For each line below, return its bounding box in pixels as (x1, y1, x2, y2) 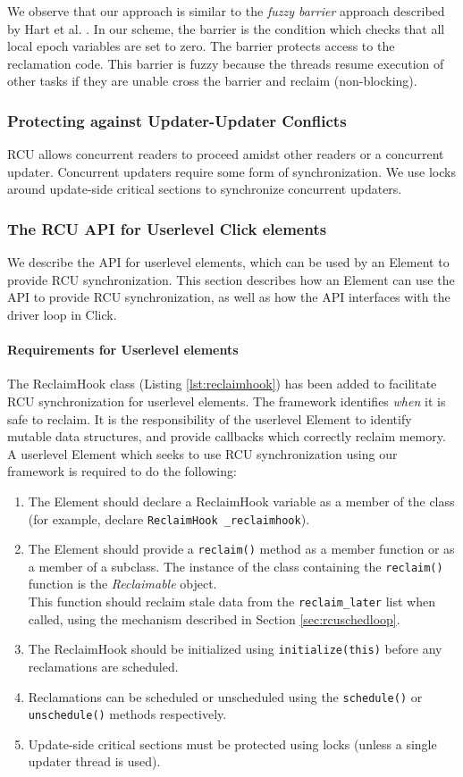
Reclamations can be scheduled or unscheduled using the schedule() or (28, 687, 423, 706)
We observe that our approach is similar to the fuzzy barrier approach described (7, 2, 445, 20)
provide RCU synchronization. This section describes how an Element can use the (7, 270, 455, 288)
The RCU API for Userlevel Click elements (7, 217, 327, 239)
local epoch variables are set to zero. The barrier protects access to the (7, 37, 395, 55)
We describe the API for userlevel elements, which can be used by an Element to (7, 253, 450, 272)
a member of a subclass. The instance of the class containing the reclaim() (28, 556, 443, 575)
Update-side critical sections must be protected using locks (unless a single (28, 734, 437, 753)
